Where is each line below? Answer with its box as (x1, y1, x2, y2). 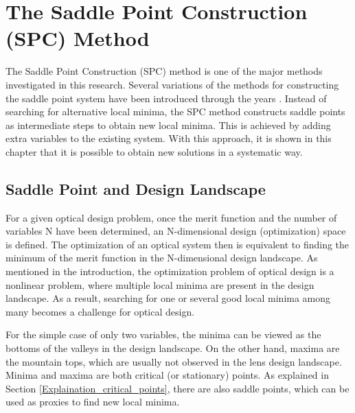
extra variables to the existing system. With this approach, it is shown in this (5, 131, 332, 145)
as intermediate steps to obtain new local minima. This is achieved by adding (5, 117, 331, 132)
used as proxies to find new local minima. (5, 394, 180, 409)
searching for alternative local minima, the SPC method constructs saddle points (5, 104, 345, 119)
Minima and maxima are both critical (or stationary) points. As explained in (5, 368, 329, 382)
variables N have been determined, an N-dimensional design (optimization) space (5, 224, 346, 238)
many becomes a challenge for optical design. (5, 304, 195, 318)
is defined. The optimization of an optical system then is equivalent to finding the (5, 237, 350, 251)
